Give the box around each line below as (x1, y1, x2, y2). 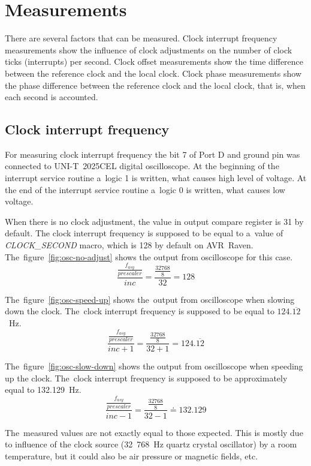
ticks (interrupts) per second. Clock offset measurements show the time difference (5, 55, 304, 68)
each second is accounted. (5, 91, 98, 103)
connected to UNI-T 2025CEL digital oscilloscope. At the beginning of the (5, 160, 279, 172)
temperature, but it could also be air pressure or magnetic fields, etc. (5, 449, 258, 462)
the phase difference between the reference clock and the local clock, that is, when (5, 79, 306, 91)
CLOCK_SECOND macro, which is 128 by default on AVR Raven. (5, 239, 253, 251)
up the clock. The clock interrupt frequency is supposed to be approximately (5, 371, 288, 384)
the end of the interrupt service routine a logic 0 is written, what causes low (5, 183, 285, 196)
